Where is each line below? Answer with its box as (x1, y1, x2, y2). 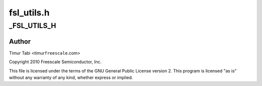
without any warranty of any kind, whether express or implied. (9, 74, 133, 80)
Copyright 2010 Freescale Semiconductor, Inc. (9, 59, 102, 65)
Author (9, 37, 31, 45)
